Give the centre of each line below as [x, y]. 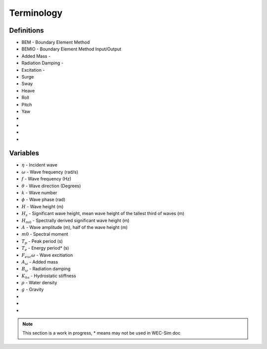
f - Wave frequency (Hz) [46, 179]
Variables [24, 153]
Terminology [36, 13]
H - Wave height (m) [43, 206]
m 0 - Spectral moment [45, 234]
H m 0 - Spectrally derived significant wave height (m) [75, 221]
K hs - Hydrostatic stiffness [49, 276]
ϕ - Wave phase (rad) [44, 200]
